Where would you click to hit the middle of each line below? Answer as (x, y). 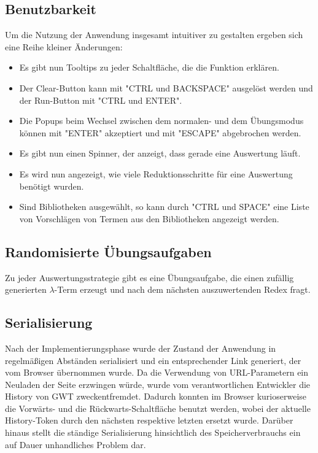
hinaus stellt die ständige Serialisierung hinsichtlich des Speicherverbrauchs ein (153, 432)
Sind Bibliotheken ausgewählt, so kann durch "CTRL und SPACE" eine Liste (164, 207)
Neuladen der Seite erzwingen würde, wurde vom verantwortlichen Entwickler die (158, 384)
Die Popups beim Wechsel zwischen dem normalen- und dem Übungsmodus (161, 121)
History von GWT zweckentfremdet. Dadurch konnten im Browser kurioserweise (156, 396)
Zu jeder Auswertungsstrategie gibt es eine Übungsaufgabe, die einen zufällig (149, 277)
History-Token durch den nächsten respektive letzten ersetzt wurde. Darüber (149, 420)
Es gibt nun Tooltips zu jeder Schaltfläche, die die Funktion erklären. (149, 67)
